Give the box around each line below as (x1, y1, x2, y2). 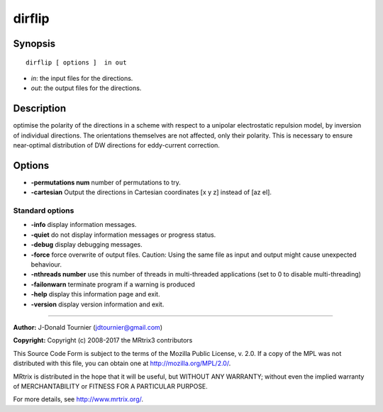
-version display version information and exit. (30, 300, 165, 308)
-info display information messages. (30, 221, 137, 229)
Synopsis (13, 38, 56, 50)
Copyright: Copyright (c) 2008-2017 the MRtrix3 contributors (13, 336, 193, 345)
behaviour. (30, 260, 62, 269)
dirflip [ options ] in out (26, 58, 127, 67)
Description (13, 103, 67, 115)
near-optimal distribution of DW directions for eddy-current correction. (13, 141, 220, 150)
